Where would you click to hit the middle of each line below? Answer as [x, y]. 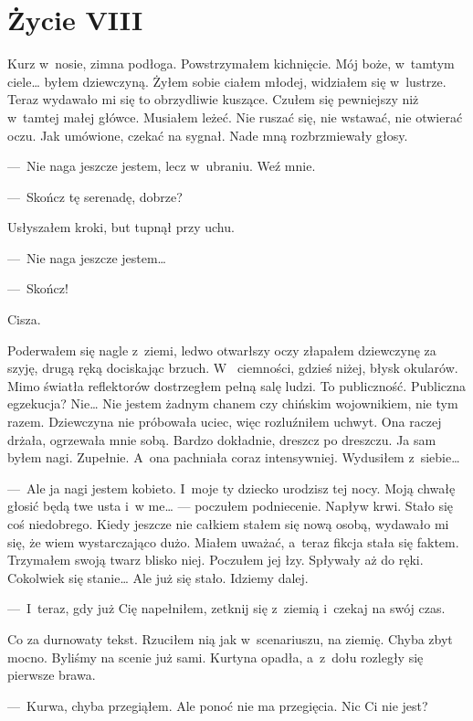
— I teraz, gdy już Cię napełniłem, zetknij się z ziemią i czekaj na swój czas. [226, 608]
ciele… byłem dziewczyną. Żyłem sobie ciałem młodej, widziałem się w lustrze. [227, 81]
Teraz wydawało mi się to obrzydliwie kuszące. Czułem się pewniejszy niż [213, 99]
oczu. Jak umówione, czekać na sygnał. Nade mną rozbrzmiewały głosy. [208, 135]
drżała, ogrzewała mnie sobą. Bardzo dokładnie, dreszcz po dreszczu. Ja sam [222, 439]
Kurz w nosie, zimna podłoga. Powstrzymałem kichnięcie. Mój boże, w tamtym [231, 64]
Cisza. [24, 319]
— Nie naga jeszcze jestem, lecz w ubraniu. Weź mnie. [162, 166]
